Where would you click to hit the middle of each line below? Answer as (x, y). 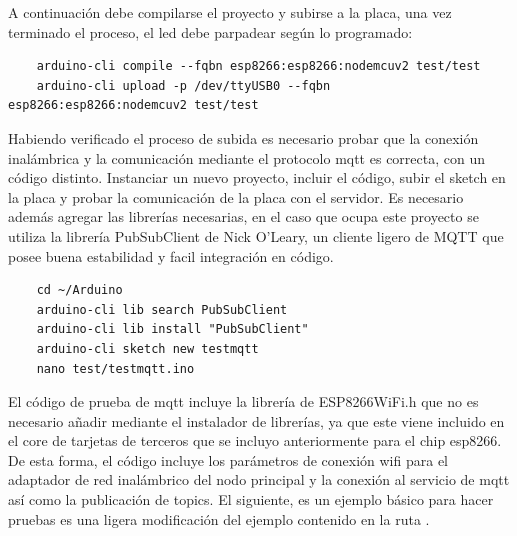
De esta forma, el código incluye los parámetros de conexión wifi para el (228, 459)
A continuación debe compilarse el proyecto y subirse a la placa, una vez (230, 12)
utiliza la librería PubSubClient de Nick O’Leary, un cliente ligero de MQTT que (256, 235)
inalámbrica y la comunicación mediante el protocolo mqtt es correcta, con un (246, 157)
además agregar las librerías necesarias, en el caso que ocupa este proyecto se (243, 216)
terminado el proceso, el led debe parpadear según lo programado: (210, 31)
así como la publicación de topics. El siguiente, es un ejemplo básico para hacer (251, 499)
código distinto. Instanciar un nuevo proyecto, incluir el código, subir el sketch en (257, 177)
